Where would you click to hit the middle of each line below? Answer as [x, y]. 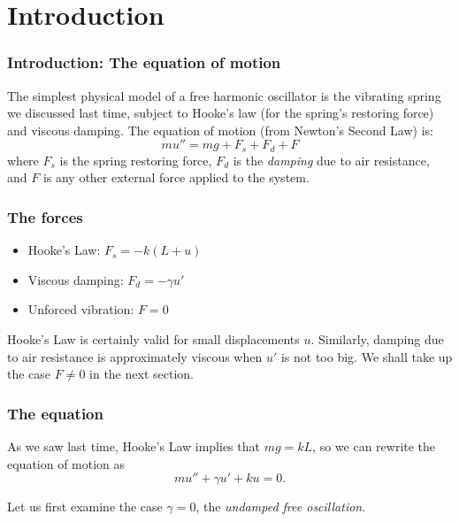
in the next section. [142, 374]
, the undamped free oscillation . [281, 507]
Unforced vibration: [81, 309]
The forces [45, 216]
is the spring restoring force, [136, 160]
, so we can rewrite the [374, 446]
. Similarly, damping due [377, 339]
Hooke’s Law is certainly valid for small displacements [153, 339]
